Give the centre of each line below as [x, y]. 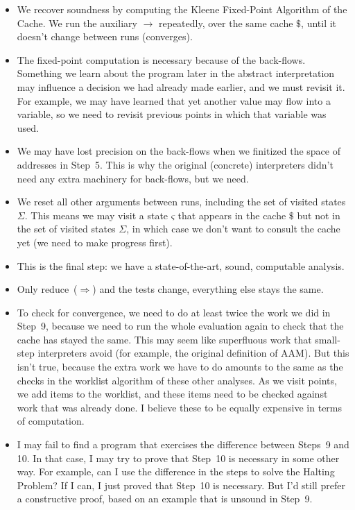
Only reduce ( [47, 289]
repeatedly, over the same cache [226, 23]
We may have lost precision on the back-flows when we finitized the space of [179, 151]
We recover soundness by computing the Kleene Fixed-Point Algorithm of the [182, 9]
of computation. [51, 421]
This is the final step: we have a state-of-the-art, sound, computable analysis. [181, 265]
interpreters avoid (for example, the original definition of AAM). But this [193, 353]
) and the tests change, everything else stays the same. [208, 289]
